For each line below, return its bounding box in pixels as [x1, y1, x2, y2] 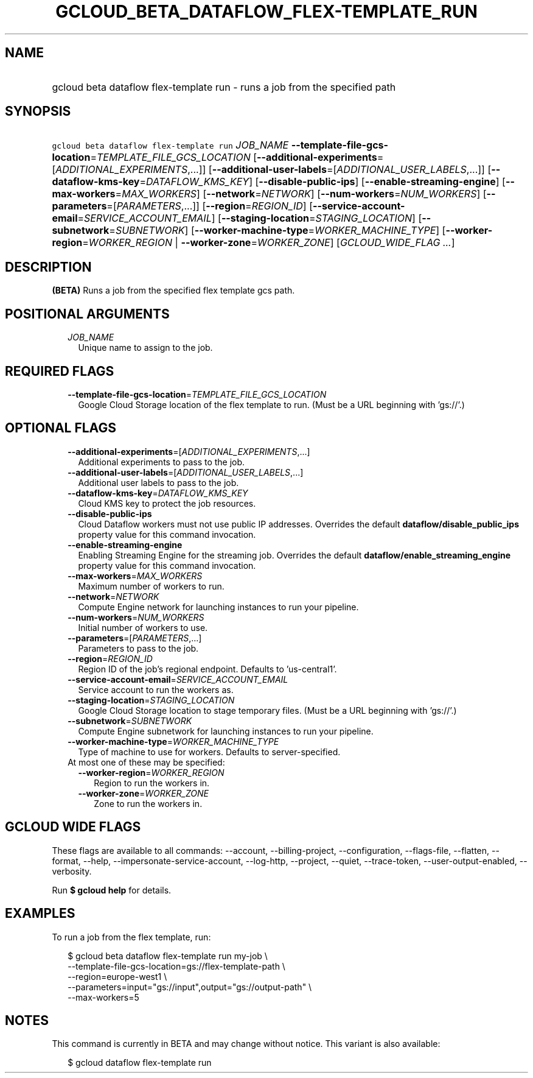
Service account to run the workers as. [78, 684, 234, 695]
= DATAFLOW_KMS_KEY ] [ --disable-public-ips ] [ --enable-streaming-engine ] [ [139, 175, 506, 188]
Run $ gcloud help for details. [52, 884, 172, 895]
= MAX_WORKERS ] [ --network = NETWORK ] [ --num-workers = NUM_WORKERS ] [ [115, 188, 487, 200]
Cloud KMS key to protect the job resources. [78, 498, 256, 509]
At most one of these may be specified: [68, 756, 225, 767]
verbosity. [52, 865, 92, 876]
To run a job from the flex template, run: [52, 931, 211, 942]
